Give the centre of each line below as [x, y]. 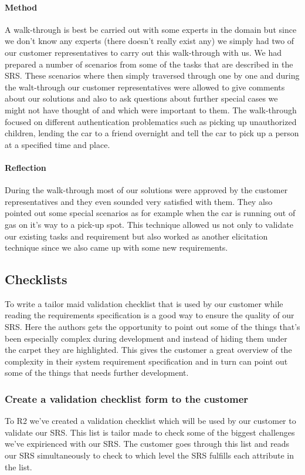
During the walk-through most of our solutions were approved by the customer [146, 190]
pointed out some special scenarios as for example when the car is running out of [150, 213]
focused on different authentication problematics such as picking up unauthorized [151, 121]
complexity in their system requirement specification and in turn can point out [146, 361]
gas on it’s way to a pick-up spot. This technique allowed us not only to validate [149, 224]
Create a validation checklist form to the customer [127, 398]
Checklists [36, 279]
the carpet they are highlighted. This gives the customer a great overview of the [148, 350]
